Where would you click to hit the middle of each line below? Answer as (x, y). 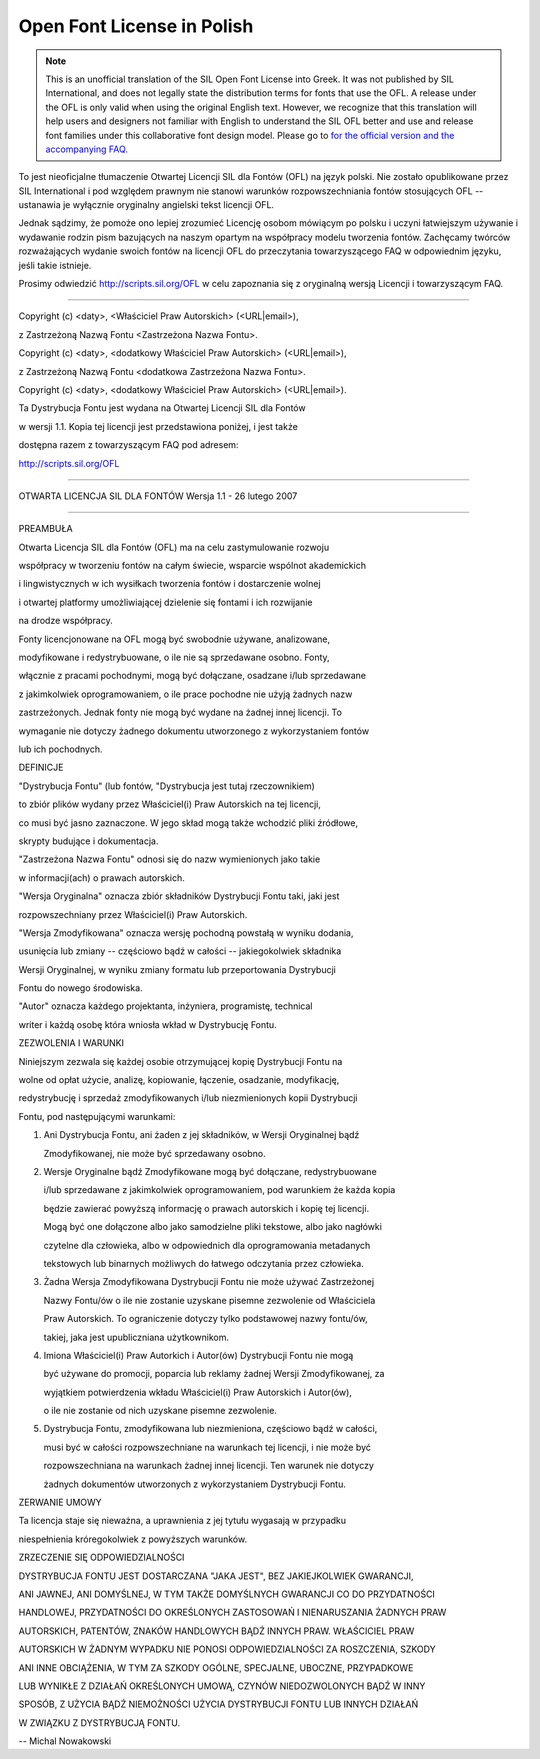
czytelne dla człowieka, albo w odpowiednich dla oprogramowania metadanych (207, 1245)
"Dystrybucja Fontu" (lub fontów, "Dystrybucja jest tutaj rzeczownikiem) (166, 786)
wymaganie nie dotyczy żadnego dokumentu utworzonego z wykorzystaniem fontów (194, 731)
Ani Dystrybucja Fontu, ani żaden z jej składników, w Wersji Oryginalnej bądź (201, 1135)
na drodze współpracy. (66, 621)
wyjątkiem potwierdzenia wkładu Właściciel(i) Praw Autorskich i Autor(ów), (197, 1392)
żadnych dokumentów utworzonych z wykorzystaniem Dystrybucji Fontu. (195, 1484)
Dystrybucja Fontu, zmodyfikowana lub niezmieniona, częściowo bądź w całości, (210, 1429)
